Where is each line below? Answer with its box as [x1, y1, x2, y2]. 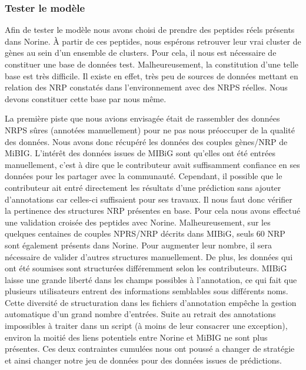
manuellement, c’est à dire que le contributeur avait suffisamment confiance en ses [5, 158, 300, 170]
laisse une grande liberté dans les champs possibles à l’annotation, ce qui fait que [5, 273, 297, 285]
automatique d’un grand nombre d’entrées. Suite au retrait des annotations [5, 308, 276, 320]
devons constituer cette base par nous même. [5, 92, 167, 105]
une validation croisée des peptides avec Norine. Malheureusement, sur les [5, 216, 271, 228]
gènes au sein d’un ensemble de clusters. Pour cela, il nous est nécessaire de [5, 46, 277, 59]
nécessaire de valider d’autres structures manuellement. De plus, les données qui [5, 250, 293, 263]
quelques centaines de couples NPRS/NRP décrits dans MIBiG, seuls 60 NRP [5, 227, 285, 240]
